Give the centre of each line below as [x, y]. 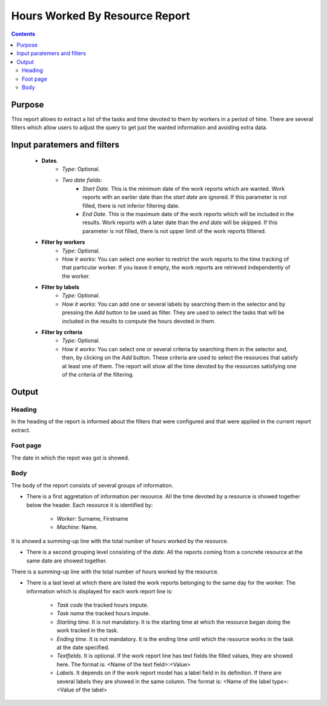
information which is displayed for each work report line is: [99, 591]
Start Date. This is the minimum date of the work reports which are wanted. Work [184, 188]
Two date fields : [82, 180]
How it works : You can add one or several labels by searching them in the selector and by [174, 304]
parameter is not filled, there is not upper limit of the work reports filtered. [174, 231]
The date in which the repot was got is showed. [70, 458]
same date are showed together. [67, 561]
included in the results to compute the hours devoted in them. [139, 321]
